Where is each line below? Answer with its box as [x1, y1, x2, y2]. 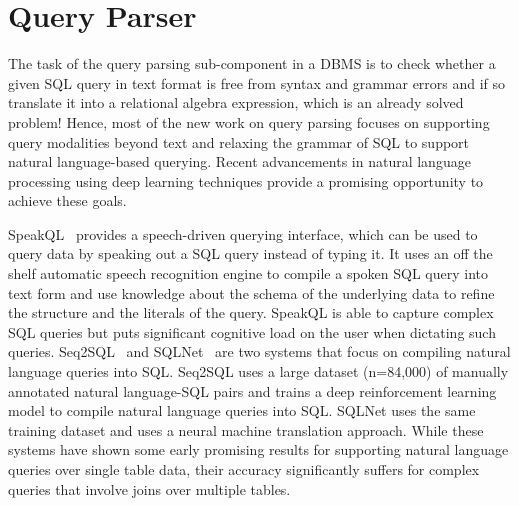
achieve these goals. [8, 190, 127, 211]
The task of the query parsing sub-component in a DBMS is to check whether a [8, 53, 496, 74]
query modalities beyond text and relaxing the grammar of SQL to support [8, 131, 470, 152]
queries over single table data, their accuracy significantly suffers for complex [8, 459, 480, 479]
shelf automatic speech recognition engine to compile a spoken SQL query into [8, 263, 488, 284]
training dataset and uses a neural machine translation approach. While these [8, 419, 484, 440]
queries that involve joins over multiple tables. [8, 478, 291, 499]
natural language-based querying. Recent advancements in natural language [8, 151, 471, 172]
